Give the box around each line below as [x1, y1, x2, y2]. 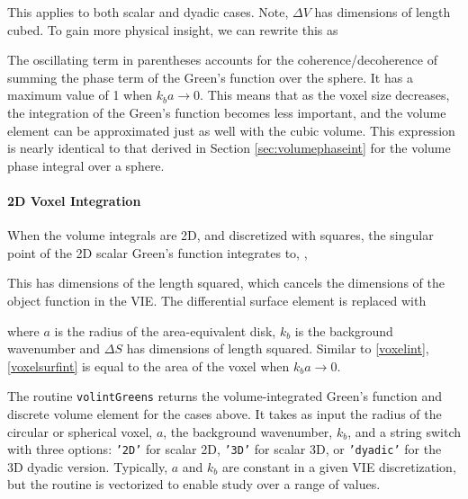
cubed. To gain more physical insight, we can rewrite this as [7, 20, 338, 39]
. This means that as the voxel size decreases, [200, 85, 450, 104]
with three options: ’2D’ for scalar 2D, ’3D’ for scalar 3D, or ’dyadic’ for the [7, 440, 442, 459]
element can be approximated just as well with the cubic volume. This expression [7, 120, 455, 139]
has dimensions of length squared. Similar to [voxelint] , [126, 339, 429, 358]
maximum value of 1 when [7, 85, 152, 104]
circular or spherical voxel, [7, 422, 153, 441]
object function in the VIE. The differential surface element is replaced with [7, 290, 427, 309]
